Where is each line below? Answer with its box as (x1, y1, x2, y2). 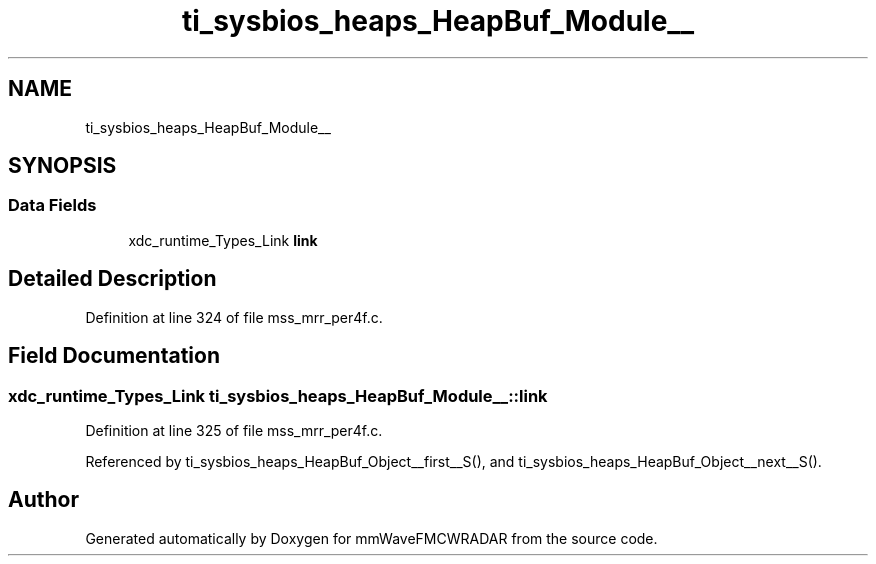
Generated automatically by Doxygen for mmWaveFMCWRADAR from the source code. (85, 529, 658, 547)
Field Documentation (8, 343, 220, 369)
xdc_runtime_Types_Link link (128, 231, 318, 249)
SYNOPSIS (8, 153, 117, 179)
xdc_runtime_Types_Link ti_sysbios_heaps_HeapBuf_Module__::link (8, 385, 548, 406)
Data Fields (8, 195, 97, 216)
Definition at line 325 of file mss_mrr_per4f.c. (85, 421, 383, 439)
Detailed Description (8, 266, 217, 292)
